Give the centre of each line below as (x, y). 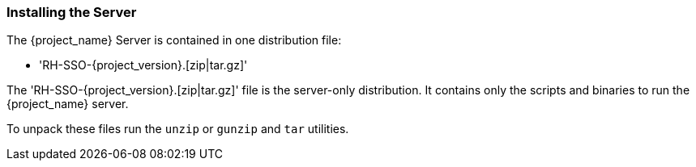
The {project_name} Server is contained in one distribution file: (174, 40)
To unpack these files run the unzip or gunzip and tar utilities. (178, 129)
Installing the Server (72, 12)
